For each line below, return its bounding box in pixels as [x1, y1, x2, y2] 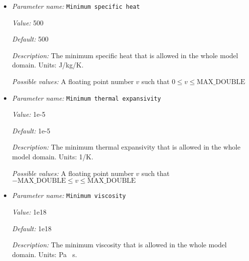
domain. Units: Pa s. [12, 249, 77, 259]
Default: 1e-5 [12, 125, 50, 135]
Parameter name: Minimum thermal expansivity [12, 92, 161, 103]
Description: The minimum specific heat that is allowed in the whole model [12, 50, 238, 60]
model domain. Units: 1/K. [12, 152, 93, 162]
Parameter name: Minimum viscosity [12, 190, 126, 200]
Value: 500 [12, 17, 44, 27]
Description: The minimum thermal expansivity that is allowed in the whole [12, 142, 241, 152]
